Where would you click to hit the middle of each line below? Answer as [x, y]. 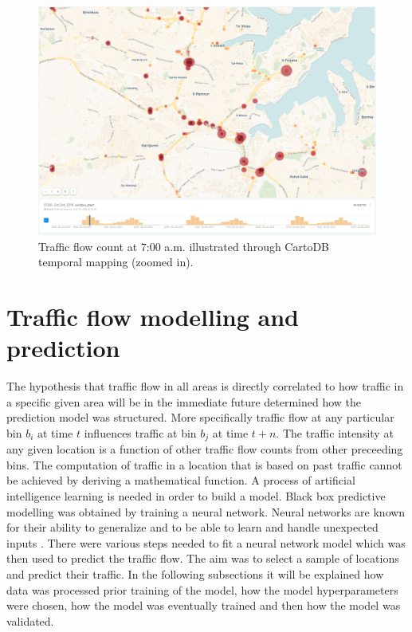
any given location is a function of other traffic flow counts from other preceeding [205, 449]
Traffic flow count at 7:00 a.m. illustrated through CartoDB [184, 246]
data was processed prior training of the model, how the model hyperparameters [202, 589]
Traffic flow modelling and [153, 316]
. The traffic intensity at [335, 432]
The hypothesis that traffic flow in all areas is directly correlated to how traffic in [205, 386]
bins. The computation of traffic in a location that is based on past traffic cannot [204, 464]
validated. [30, 620]
